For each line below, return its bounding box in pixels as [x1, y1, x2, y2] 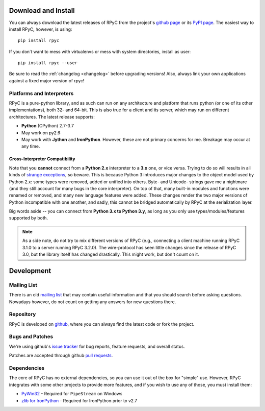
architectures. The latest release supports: [9, 114, 95, 120]
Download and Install [9, 6, 75, 15]
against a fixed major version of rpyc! [9, 77, 84, 83]
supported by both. [9, 215, 48, 221]
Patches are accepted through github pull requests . [9, 353, 113, 359]
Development [9, 266, 52, 275]
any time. [21, 144, 40, 149]
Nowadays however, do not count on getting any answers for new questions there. [9, 299, 176, 305]
